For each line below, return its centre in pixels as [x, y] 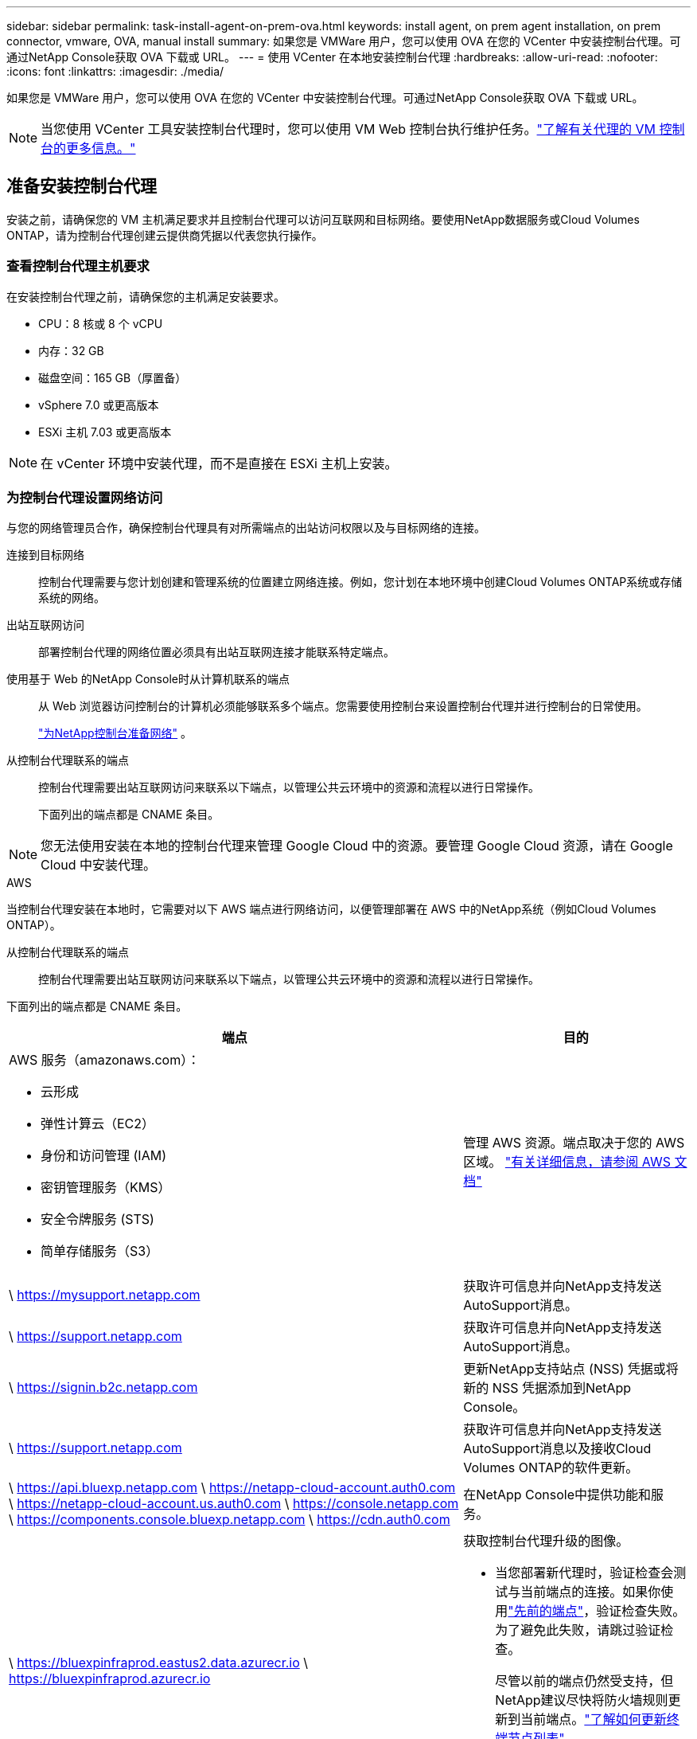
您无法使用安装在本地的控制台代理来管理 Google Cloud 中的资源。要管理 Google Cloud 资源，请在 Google [357, 846]
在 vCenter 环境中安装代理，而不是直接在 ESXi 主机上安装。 [219, 463]
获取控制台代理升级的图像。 [546, 1541]
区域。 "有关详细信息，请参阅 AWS [567, 1162]
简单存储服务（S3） [100, 1251]
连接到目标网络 [45, 555]
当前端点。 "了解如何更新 [594, 1719]
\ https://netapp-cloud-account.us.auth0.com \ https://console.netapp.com [234, 1504]
